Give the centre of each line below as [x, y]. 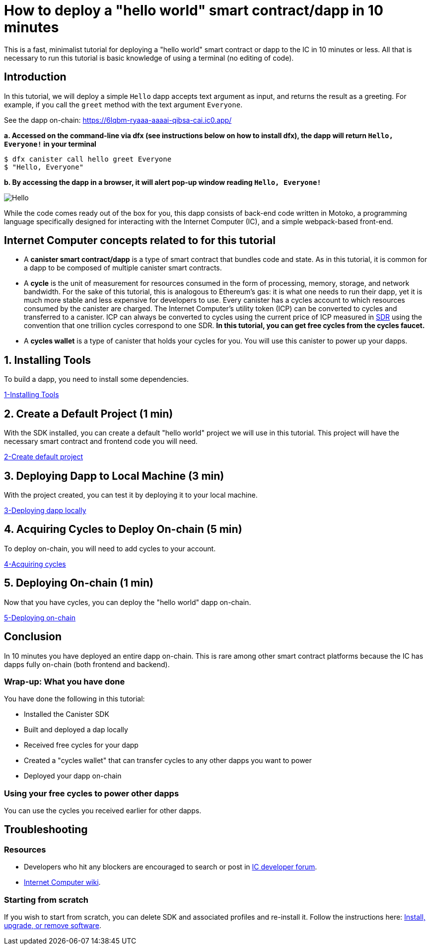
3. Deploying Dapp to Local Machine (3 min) [114, 476]
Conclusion [33, 637]
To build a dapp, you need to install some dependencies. [96, 379]
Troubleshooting [46, 830]
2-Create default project [44, 457]
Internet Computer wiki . [62, 882]
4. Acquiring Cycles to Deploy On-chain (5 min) [123, 529]
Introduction [35, 77]
